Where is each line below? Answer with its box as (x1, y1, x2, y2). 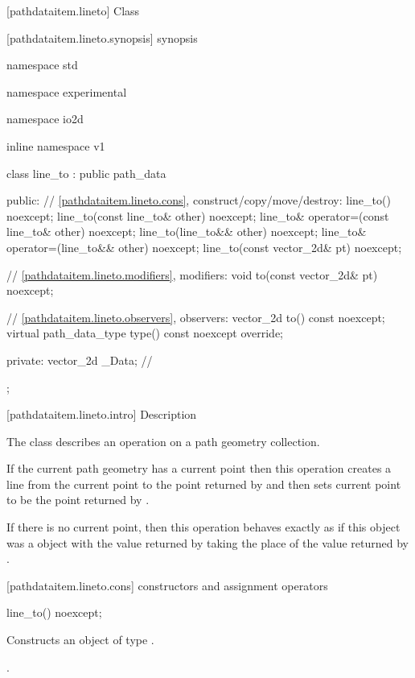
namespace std (6, 56, 78, 73)
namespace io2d (6, 110, 84, 127)
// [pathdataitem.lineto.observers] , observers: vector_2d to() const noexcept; (6, 308, 385, 325)
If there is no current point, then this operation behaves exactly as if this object (6, 519, 401, 535)
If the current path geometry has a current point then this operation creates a (6, 460, 392, 477)
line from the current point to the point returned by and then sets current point (6, 475, 401, 492)
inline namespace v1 (6, 137, 105, 154)
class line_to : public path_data (6, 164, 166, 181)
